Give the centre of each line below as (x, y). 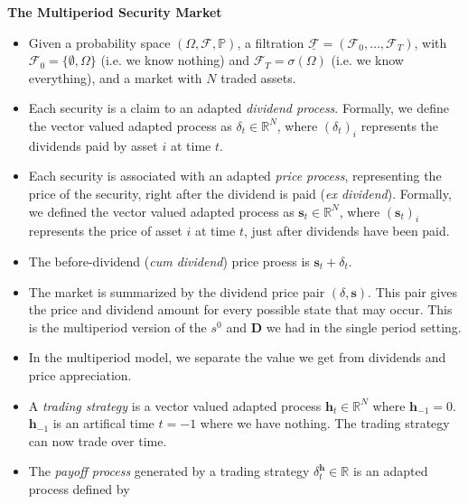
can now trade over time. (98, 440)
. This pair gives (413, 291)
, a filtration (271, 42)
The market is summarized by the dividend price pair (177, 291)
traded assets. (258, 77)
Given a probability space (99, 42)
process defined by (79, 488)
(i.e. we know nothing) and (175, 60)
